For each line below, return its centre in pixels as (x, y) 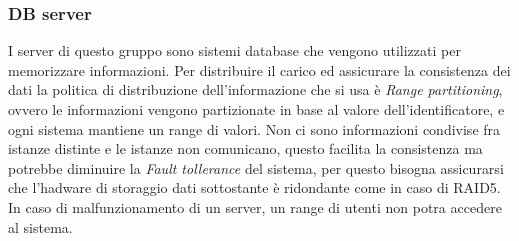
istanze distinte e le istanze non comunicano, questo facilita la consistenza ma (245, 148)
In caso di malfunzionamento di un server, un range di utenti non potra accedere (255, 206)
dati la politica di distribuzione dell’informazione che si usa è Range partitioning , (255, 89)
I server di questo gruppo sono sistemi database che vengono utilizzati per (234, 50)
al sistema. (40, 226)
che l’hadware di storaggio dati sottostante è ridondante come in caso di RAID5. (254, 187)
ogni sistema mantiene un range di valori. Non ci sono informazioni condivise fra (254, 128)
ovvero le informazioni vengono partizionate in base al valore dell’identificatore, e (256, 109)
